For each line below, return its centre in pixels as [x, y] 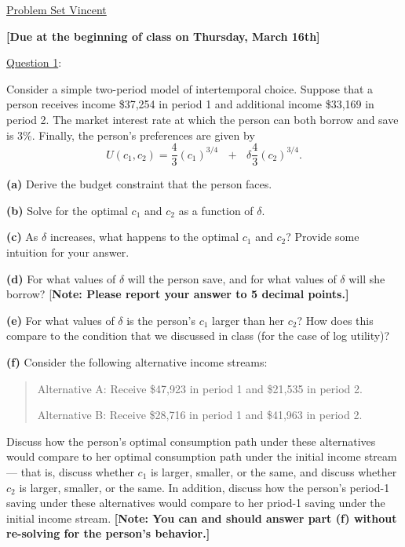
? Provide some [323, 237]
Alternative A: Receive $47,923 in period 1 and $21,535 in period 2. [200, 388]
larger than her [248, 320]
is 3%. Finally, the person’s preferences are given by [131, 135]
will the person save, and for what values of [232, 278]
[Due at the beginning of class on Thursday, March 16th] [163, 36]
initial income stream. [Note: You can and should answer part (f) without [202, 518]
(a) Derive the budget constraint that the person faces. [139, 184]
